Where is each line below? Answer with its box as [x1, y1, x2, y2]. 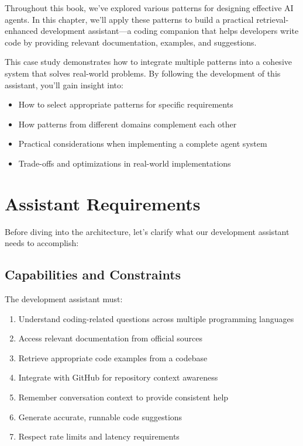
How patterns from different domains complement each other [18, 117, 237, 130]
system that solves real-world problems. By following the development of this [5, 67, 281, 79]
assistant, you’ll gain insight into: [5, 78, 123, 91]
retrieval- [256, 13, 289, 25]
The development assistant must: [5, 293, 123, 305]
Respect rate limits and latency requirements [18, 430, 180, 442]
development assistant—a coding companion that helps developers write [40, 25, 299, 37]
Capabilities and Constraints [5, 265, 181, 283]
